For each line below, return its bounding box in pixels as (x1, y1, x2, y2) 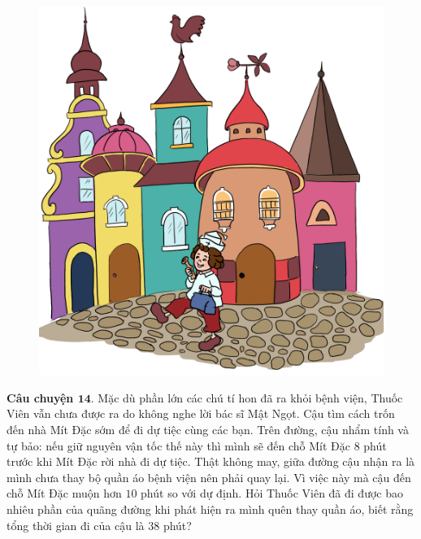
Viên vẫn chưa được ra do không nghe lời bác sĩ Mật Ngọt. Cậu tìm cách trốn (7, 405, 395, 422)
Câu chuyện (7, 389, 74, 406)
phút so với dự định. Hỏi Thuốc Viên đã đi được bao (141, 485, 403, 502)
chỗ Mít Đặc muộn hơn (7, 485, 122, 502)
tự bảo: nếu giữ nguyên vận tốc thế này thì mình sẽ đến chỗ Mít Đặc (7, 437, 350, 454)
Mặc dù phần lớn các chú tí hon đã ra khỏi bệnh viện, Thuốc (98, 389, 403, 406)
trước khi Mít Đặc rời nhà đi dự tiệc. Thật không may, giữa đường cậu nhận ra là (7, 453, 415, 470)
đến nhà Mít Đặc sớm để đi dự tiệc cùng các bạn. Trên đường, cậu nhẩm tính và (7, 420, 409, 437)
